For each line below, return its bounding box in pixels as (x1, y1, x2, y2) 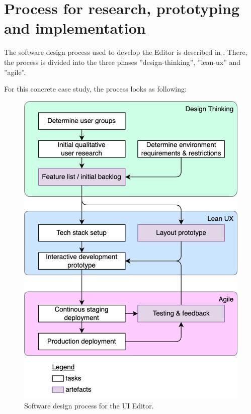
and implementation (4, 18, 146, 38)
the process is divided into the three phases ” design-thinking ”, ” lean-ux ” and (4, 56, 240, 67)
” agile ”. (4, 66, 26, 77)
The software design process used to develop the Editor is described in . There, (4, 47, 247, 57)
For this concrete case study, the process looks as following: (4, 84, 187, 94)
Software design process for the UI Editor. (24, 400, 154, 410)
